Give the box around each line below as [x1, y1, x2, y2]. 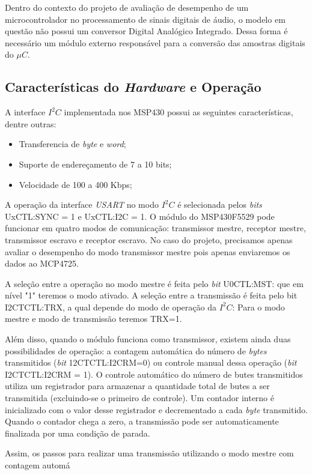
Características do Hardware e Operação [5, 77, 262, 96]
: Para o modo [232, 300, 285, 313]
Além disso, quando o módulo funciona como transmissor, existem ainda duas [5, 333, 291, 345]
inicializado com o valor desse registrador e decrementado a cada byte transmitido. [5, 403, 308, 416]
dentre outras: [5, 117, 57, 130]
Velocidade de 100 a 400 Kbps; [19, 178, 132, 190]
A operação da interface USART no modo [5, 198, 159, 211]
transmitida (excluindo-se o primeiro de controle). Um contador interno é [5, 392, 274, 404]
